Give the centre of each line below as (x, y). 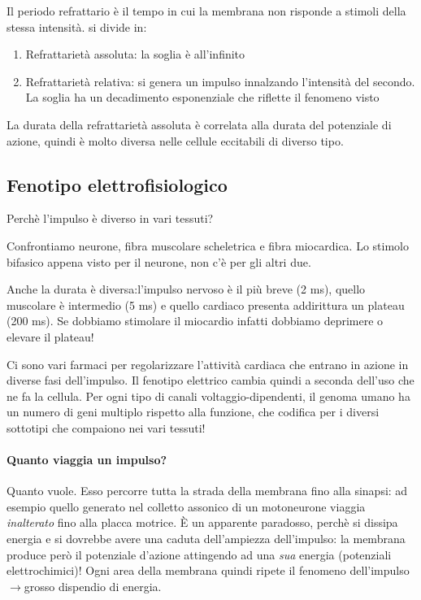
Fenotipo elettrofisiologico (117, 184)
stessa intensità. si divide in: (77, 26)
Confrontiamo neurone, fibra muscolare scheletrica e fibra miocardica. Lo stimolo (208, 245)
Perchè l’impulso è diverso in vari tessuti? (110, 218)
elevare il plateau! (50, 336)
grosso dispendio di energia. (93, 586)
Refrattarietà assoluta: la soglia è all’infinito (135, 54)
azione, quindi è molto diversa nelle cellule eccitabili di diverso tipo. (175, 140)
